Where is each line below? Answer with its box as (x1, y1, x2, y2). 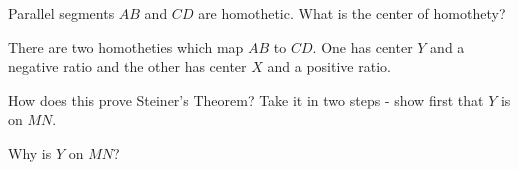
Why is (8, 142, 52, 163)
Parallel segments (8, 3, 115, 23)
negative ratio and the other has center (8, 56, 247, 77)
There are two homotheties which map (8, 36, 244, 57)
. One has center (312, 36, 413, 57)
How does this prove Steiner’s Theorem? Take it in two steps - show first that (8, 89, 484, 110)
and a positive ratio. (267, 56, 391, 77)
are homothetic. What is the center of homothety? (198, 3, 506, 23)
